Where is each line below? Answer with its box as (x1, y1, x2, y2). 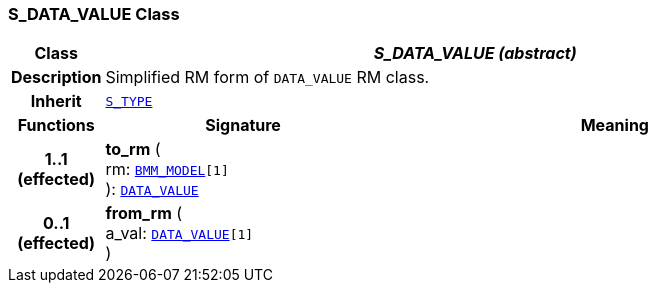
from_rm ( (105, 203, 183, 224)
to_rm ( (105, 139, 161, 160)
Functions (17, 115, 95, 136)
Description (11, 67, 102, 88)
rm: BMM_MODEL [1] (105, 159, 229, 180)
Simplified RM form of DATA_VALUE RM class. (105, 67, 430, 88)
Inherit (30, 91, 82, 112)
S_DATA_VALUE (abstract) (373, 43, 577, 64)
